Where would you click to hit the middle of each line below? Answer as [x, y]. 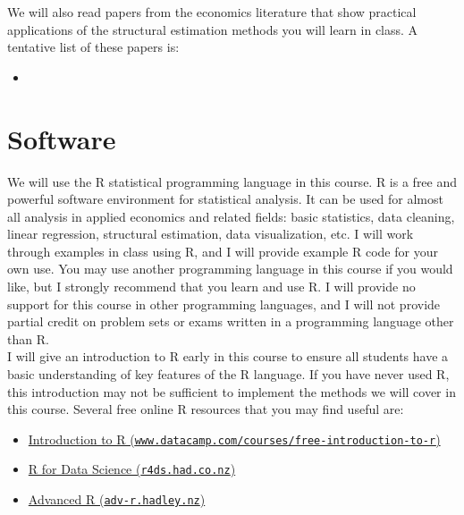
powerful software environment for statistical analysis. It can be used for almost [225, 199]
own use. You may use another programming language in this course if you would [230, 269]
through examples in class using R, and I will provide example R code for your [223, 251]
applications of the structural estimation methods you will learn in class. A [213, 29]
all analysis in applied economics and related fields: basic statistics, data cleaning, [231, 216]
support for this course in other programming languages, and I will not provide [224, 304]
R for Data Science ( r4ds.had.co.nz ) [132, 469]
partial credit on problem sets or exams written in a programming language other [231, 321]
